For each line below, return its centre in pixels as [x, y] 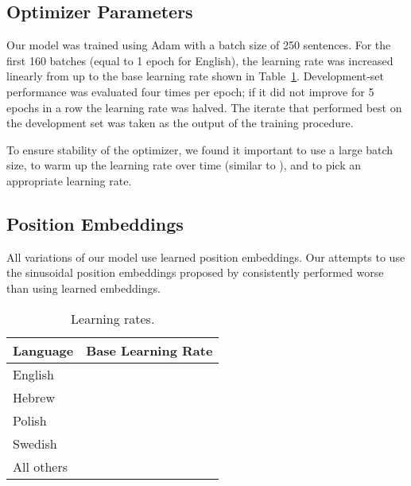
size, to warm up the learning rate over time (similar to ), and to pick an [184, 165]
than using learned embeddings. [83, 288]
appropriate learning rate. [69, 180]
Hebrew [34, 397]
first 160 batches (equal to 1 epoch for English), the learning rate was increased [200, 60]
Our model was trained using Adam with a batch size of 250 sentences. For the [199, 45]
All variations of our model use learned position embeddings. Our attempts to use [206, 257]
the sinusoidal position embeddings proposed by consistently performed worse [195, 272]
